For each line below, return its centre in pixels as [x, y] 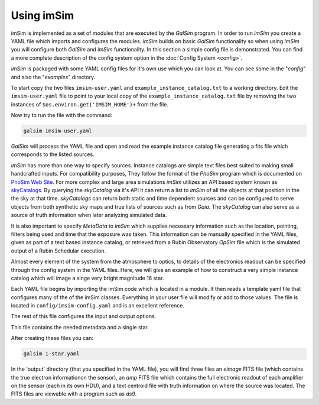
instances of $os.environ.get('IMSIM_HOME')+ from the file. [89, 104]
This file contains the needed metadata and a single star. [80, 327]
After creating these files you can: [52, 338]
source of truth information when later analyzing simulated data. [89, 215]
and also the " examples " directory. [53, 77]
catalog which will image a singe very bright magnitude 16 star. [87, 278]
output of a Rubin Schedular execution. [58, 251]
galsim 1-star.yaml [51, 354]
